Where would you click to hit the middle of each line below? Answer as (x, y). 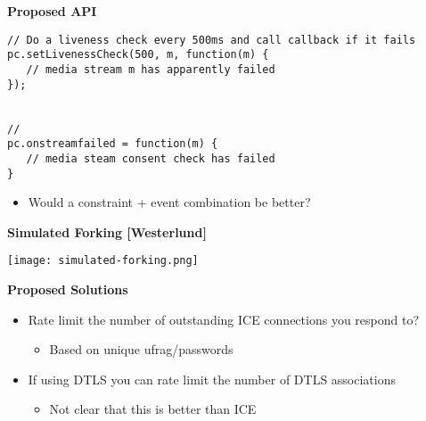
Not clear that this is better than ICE (153, 409)
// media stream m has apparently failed (151, 69)
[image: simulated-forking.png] (103, 261)
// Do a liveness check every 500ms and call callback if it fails (212, 40)
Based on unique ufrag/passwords (141, 349)
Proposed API (52, 11)
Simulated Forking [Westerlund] (107, 231)
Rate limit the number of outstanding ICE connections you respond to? (224, 319)
